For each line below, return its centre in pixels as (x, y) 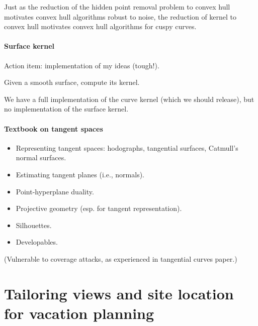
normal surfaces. (41, 157)
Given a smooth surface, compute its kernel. (72, 82)
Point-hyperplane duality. (55, 191)
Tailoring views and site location (119, 293)
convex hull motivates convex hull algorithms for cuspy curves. (100, 26)
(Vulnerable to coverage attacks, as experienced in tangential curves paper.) (121, 258)
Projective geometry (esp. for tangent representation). (99, 208)
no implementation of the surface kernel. (66, 109)
